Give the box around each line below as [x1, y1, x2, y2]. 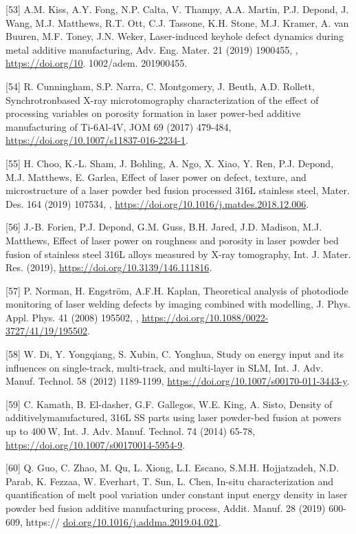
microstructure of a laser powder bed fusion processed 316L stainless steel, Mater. [5, 183, 350, 197]
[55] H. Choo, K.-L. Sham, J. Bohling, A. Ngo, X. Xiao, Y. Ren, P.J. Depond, [5, 156, 334, 170]
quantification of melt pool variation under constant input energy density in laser [5, 487, 348, 502]
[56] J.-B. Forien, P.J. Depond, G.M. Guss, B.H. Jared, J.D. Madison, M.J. [5, 220, 322, 234]
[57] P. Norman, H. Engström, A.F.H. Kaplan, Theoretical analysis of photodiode [5, 283, 348, 297]
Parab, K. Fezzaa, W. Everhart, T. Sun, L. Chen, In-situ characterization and [5, 473, 334, 488]
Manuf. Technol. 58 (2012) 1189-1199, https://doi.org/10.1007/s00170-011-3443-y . [5, 374, 350, 388]
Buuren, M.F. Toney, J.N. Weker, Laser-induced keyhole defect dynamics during [5, 29, 344, 43]
